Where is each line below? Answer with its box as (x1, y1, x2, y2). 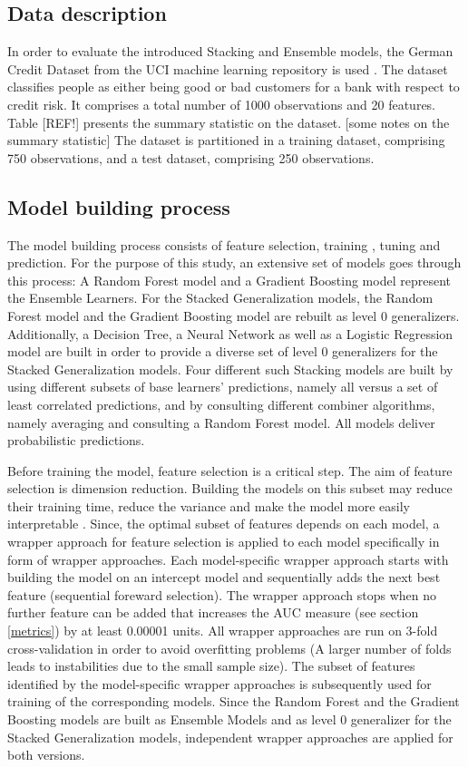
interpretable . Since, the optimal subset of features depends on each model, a (7, 514, 440, 533)
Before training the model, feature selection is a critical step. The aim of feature (7, 461, 453, 480)
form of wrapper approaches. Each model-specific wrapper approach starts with (7, 549, 449, 568)
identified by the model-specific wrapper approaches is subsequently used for (7, 674, 432, 693)
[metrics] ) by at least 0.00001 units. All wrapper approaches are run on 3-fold (7, 621, 438, 640)
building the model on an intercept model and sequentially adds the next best (7, 568, 441, 587)
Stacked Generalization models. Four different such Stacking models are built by (7, 359, 453, 378)
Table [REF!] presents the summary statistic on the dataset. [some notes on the (7, 112, 450, 131)
